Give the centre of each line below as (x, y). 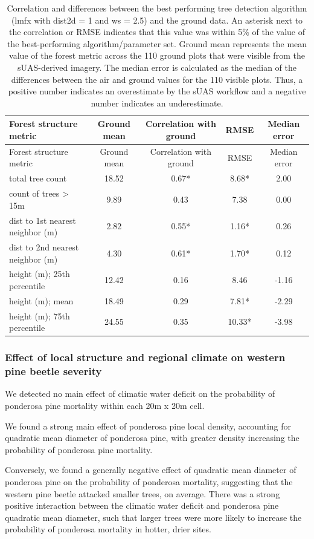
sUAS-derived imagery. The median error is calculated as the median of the (157, 67)
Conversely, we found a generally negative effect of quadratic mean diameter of (151, 470)
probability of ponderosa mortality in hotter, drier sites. (108, 529)
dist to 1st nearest (43, 220)
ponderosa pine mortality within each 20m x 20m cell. (105, 406)
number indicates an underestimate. (157, 103)
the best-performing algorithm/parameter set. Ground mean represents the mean (157, 43)
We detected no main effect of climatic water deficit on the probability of (140, 394)
